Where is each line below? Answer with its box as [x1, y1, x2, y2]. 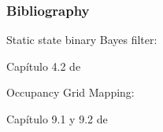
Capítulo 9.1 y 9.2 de [6, 111, 108, 126]
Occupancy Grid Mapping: [6, 84, 135, 101]
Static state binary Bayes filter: [6, 31, 157, 48]
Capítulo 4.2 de [6, 57, 81, 74]
